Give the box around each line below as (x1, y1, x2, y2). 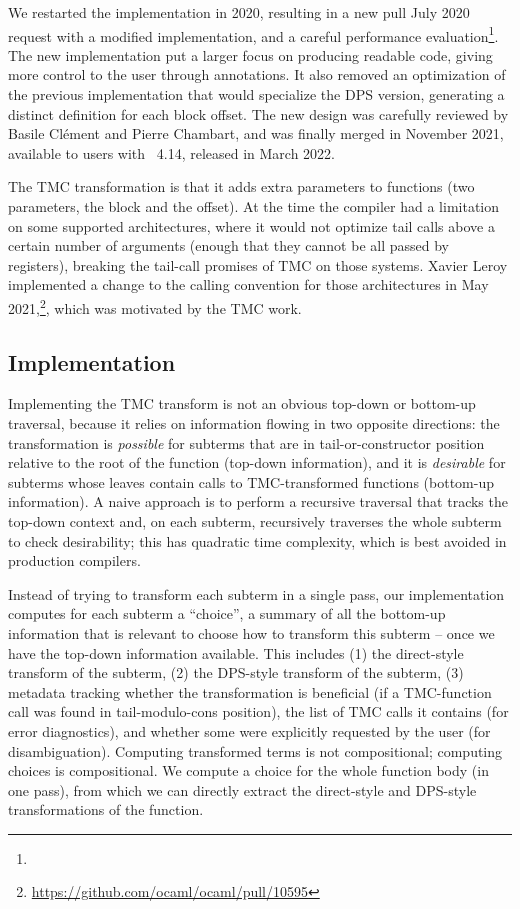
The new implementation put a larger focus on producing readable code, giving (8, 44, 493, 65)
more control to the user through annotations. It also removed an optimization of (8, 64, 506, 85)
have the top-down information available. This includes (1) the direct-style (8, 642, 464, 663)
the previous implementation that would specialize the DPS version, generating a (8, 84, 505, 105)
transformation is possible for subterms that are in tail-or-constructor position (8, 432, 485, 453)
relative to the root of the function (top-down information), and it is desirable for (8, 452, 506, 473)
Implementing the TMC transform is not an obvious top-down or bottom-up (8, 393, 476, 414)
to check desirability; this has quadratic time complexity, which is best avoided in (8, 530, 507, 551)
